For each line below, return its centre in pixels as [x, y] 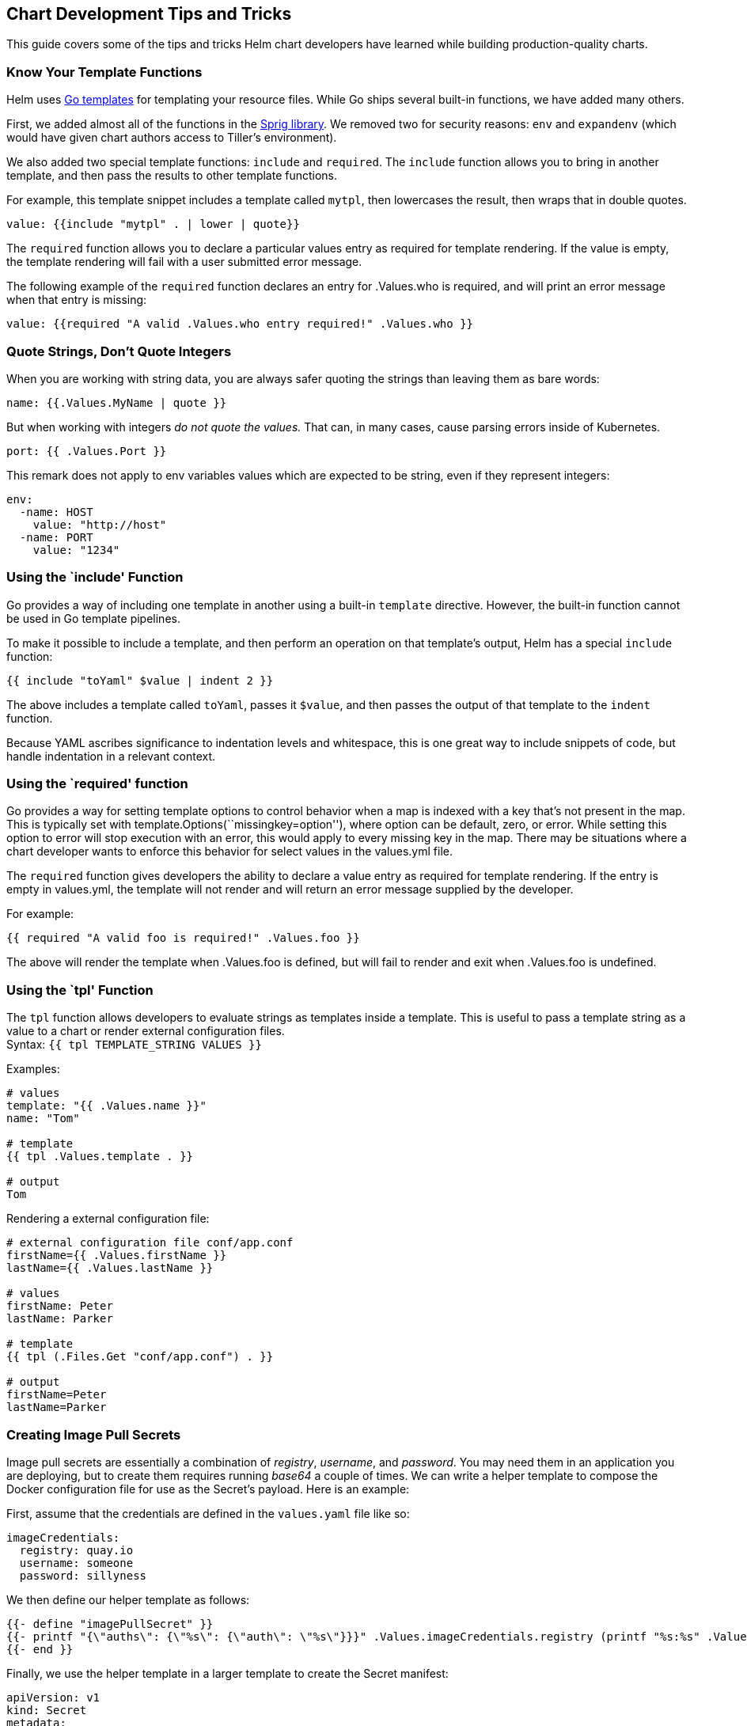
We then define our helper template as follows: [128, 1599]
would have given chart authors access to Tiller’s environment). [172, 138]
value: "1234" [76, 550]
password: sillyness [83, 1575]
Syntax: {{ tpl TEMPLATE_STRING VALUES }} [134, 1045]
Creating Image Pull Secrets [94, 1434]
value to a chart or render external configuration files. [146, 1031]
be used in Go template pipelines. [93, 618]
